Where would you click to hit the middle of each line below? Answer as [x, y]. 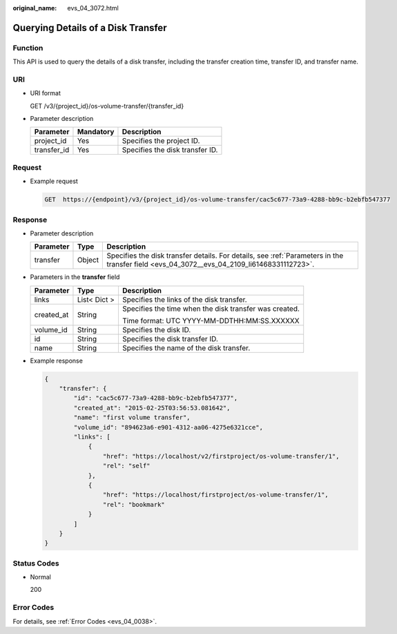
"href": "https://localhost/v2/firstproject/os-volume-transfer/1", [221, 456]
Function [28, 48]
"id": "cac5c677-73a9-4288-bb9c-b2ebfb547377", [156, 398]
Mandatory [96, 132]
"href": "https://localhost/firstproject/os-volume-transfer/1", [216, 495]
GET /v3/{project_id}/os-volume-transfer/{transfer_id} [107, 106]
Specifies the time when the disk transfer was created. [211, 309]
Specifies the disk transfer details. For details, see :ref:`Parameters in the [225, 256]
